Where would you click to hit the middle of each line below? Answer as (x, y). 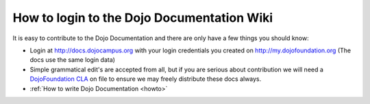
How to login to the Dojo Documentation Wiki (143, 18)
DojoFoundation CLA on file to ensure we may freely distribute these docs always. (146, 79)
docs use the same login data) (73, 60)
